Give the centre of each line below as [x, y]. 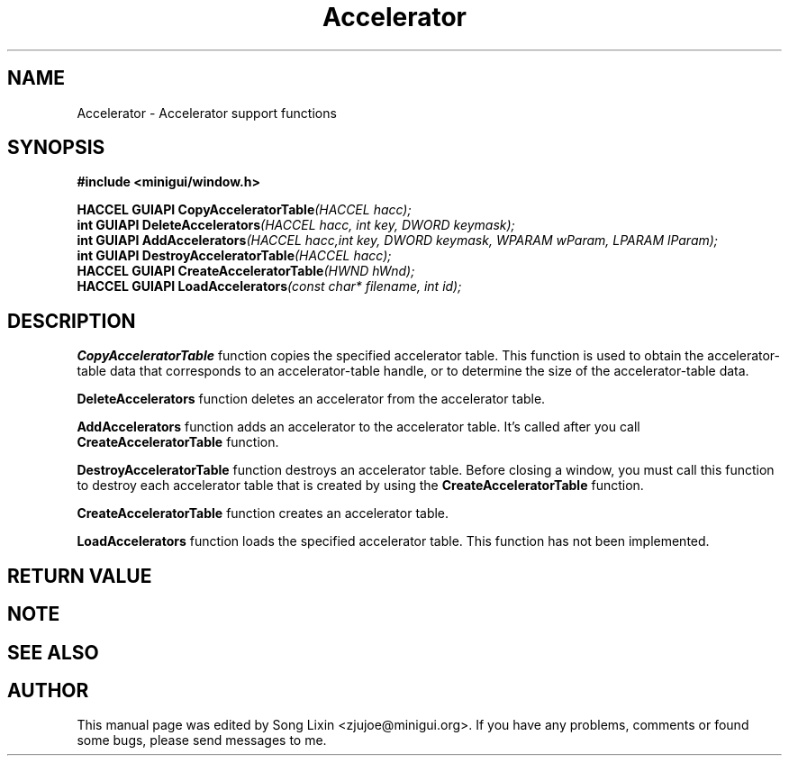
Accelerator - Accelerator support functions [207, 113]
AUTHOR [48, 690]
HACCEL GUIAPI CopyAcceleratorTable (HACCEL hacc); [244, 210]
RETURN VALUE [80, 576]
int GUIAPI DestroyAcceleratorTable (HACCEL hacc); [234, 256]
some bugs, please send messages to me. [202, 740]
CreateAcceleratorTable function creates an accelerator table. [263, 513]
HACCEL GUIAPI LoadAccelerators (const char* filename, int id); [269, 286]
